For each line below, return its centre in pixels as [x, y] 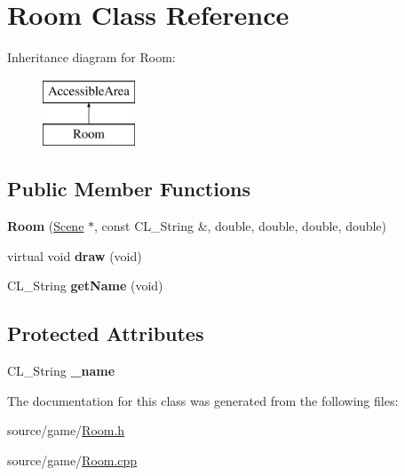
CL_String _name [61, 371]
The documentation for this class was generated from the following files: [203, 400]
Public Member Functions [129, 189]
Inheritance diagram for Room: [91, 57]
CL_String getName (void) [85, 286]
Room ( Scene [46, 226]
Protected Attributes [106, 333]
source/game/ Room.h [66, 430]
